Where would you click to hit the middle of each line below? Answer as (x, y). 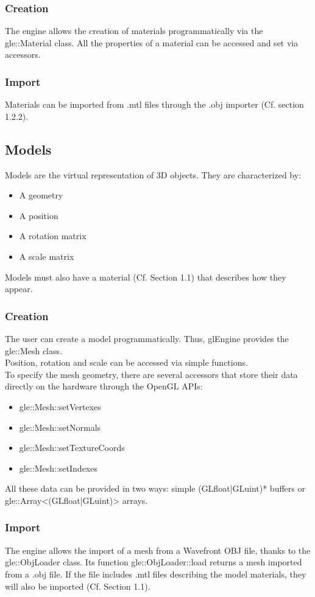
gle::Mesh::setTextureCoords (72, 448)
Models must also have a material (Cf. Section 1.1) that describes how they (146, 277)
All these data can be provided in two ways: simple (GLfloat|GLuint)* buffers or (155, 488)
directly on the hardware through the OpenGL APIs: (104, 386)
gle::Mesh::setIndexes (58, 468)
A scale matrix (47, 256)
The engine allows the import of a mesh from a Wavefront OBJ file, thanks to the (158, 550)
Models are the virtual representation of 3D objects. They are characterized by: (153, 174)
